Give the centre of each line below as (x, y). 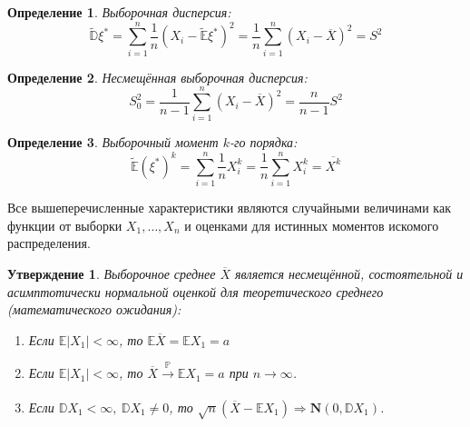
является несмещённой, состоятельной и (349, 273)
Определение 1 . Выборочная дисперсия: (119, 12)
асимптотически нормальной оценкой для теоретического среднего (196, 291)
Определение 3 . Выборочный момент (113, 142)
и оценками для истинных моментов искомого (312, 225)
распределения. (49, 243)
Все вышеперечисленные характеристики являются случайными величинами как (229, 208)
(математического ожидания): (94, 309)
